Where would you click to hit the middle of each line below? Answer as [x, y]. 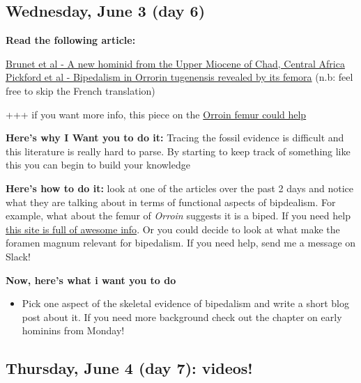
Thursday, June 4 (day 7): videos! [129, 368]
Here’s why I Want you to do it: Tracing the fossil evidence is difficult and [175, 138]
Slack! [18, 256]
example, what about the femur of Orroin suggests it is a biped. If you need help [178, 216]
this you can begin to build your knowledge [98, 165]
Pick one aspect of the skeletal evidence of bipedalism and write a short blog [185, 303]
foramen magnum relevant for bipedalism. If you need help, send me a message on [181, 243]
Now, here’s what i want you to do [91, 280]
